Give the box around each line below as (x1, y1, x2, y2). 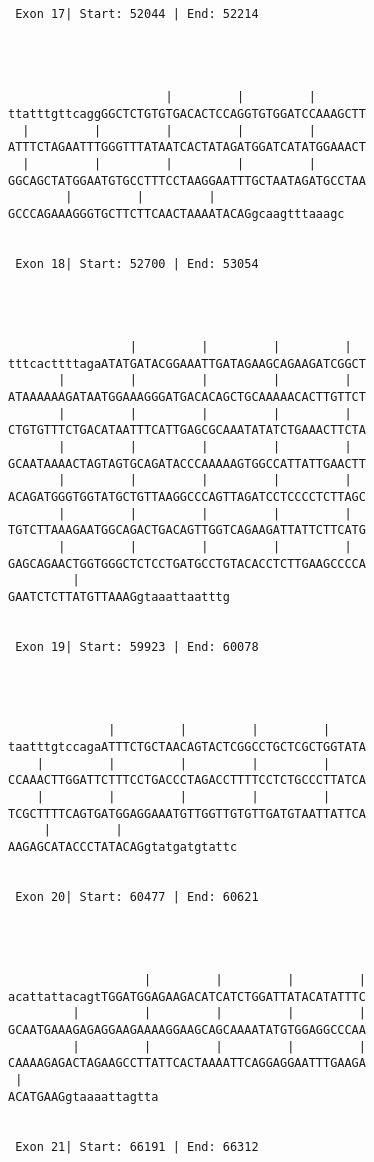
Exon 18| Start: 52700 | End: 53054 (15, 256, 259, 271)
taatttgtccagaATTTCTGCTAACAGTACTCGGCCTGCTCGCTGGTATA (8, 739, 366, 754)
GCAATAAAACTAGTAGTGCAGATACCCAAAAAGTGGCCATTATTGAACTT (8, 456, 366, 471)
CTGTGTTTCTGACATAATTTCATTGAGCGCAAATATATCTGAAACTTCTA (8, 423, 366, 438)
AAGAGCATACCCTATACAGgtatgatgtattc (8, 839, 238, 854)
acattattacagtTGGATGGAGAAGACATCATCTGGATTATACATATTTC (8, 989, 366, 1004)
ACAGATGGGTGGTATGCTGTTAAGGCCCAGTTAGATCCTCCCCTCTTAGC (8, 490, 366, 505)
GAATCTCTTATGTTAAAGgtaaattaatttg (8, 589, 230, 604)
